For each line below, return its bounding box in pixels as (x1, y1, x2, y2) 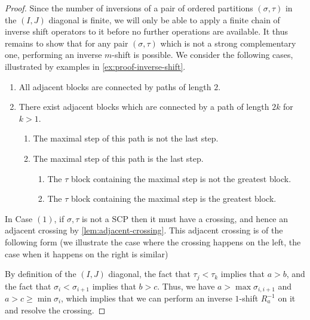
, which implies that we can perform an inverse (61, 292, 232, 304)
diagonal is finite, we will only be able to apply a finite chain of (48, 13, 280, 26)
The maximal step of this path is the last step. (33, 152, 204, 164)
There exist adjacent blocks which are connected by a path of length (19, 100, 269, 113)
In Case (5, 212, 33, 224)
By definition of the (5, 267, 76, 280)
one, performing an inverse (5, 48, 102, 61)
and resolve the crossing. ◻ (5, 303, 106, 316)
